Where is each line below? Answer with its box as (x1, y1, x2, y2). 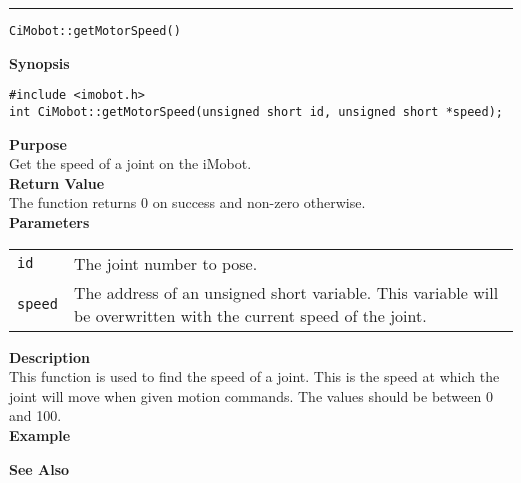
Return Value (9, 172, 105, 193)
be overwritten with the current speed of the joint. (73, 303, 427, 327)
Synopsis (9, 52, 70, 73)
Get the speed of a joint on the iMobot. (9, 153, 252, 174)
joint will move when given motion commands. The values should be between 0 (9, 385, 493, 406)
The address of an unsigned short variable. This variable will (73, 280, 499, 304)
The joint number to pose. (73, 251, 258, 275)
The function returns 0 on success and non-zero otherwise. (9, 192, 366, 213)
